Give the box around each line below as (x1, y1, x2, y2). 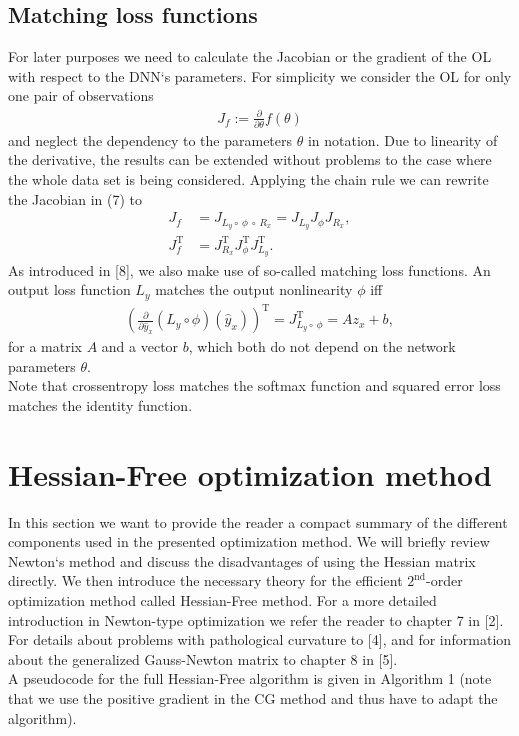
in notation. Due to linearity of (307, 129, 498, 150)
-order (426, 570, 463, 591)
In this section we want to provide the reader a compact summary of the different (8, 511, 508, 532)
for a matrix (8, 336, 82, 357)
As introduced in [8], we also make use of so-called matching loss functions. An (8, 259, 491, 280)
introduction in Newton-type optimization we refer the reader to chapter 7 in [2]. (8, 609, 504, 630)
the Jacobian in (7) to (8, 188, 142, 209)
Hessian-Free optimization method (8, 453, 492, 494)
